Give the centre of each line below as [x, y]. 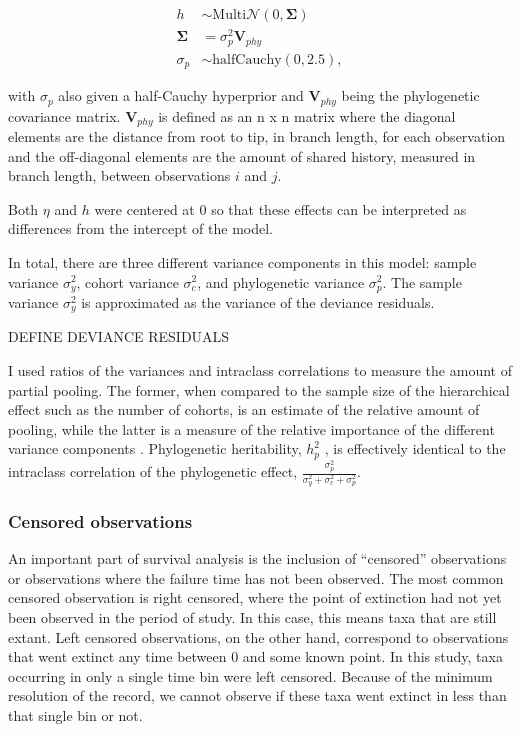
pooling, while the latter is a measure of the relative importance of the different [251, 428]
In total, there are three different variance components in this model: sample [242, 261]
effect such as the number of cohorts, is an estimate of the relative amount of [244, 409]
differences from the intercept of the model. [141, 228]
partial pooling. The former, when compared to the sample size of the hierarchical [259, 389]
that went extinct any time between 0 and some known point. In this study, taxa [255, 656]
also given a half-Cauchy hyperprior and [181, 95]
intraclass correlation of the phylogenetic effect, [153, 471]
